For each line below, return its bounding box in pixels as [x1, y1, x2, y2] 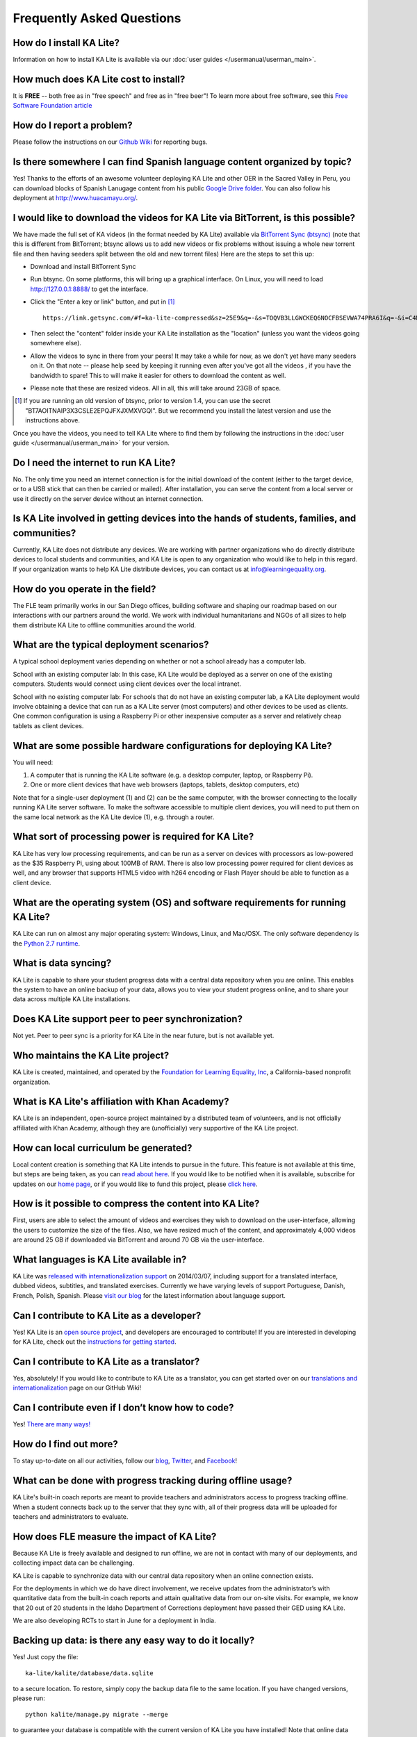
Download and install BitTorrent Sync [30, 263, 136, 271]
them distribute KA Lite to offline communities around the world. [13, 620, 197, 629]
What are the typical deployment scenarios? [13, 639, 209, 651]
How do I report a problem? [13, 120, 133, 131]
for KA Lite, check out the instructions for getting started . [13, 1337, 177, 1346]
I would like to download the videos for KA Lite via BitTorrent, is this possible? [13, 212, 356, 224]
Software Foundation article [13, 101, 92, 110]
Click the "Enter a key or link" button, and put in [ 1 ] [30, 297, 175, 306]
